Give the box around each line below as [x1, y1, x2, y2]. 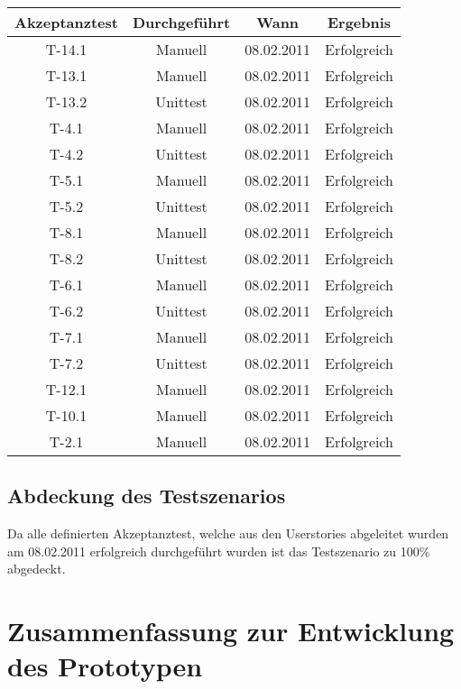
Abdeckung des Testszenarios [7, 482, 286, 510]
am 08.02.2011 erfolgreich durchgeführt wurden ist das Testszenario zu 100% [7, 541, 430, 560]
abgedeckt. [7, 559, 66, 578]
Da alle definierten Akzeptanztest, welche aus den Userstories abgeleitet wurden [7, 524, 449, 543]
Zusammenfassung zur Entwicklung [7, 612, 455, 649]
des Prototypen [7, 648, 203, 684]
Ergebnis [327, 12, 392, 32]
